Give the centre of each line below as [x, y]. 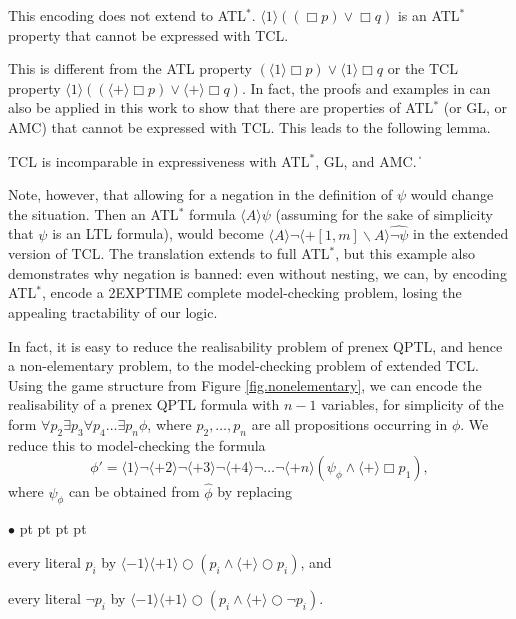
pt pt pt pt [53, 528]
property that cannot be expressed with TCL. [148, 34]
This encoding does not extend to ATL [127, 15]
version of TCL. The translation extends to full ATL [169, 253]
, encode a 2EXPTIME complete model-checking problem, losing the [251, 292]
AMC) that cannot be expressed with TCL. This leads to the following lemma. [249, 126]
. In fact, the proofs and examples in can [366, 87]
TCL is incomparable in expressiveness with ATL [159, 160]
